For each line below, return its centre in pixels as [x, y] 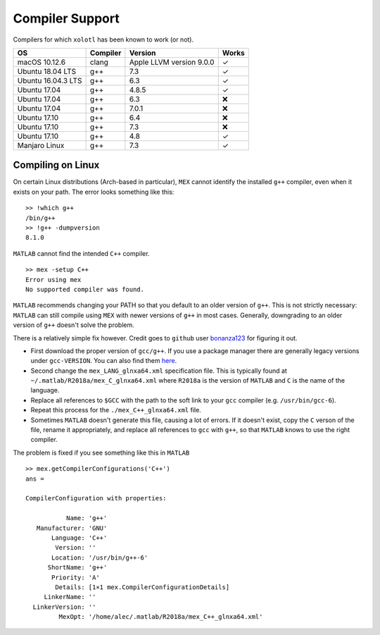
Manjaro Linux [41, 145]
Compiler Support [66, 18]
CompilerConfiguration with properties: [96, 498]
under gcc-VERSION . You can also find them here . [104, 361]
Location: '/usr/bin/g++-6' [100, 557]
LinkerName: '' [70, 597]
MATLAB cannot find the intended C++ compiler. [81, 253]
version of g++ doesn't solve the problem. [74, 325]
